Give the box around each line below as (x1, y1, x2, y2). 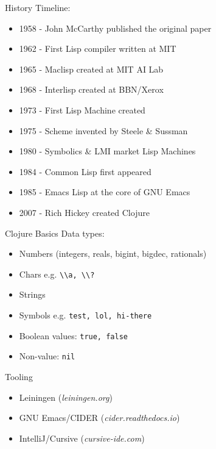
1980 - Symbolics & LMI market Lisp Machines (19, 145, 196, 157)
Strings (19, 288, 46, 301)
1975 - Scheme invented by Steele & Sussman (19, 124, 188, 137)
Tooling (5, 370, 33, 383)
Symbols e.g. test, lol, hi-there (19, 308, 152, 321)
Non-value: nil (19, 350, 75, 362)
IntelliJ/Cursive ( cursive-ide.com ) (19, 431, 145, 444)
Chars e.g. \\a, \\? (19, 267, 95, 280)
